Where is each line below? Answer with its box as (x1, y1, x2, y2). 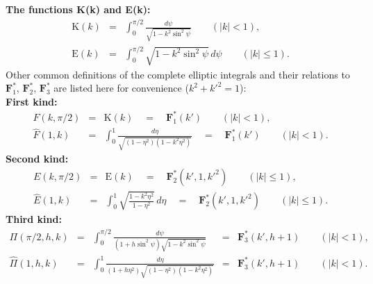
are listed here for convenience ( (53, 81, 189, 95)
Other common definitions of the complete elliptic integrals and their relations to (6, 67, 350, 81)
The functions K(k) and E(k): (6, 2, 151, 16)
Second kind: (6, 151, 69, 166)
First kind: (6, 94, 58, 108)
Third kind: (6, 212, 62, 226)
